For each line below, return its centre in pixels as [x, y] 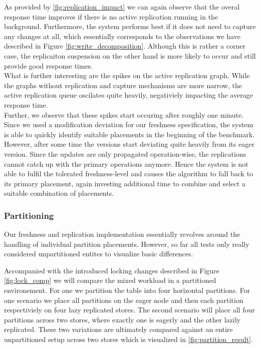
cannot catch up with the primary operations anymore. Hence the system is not [126, 163]
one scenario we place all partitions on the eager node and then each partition [124, 300]
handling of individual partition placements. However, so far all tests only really [127, 244]
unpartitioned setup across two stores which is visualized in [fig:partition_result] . [128, 339]
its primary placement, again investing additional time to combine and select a [125, 183]
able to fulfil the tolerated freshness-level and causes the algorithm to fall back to [129, 173]
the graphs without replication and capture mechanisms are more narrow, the [123, 85]
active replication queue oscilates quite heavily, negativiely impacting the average [128, 95]
